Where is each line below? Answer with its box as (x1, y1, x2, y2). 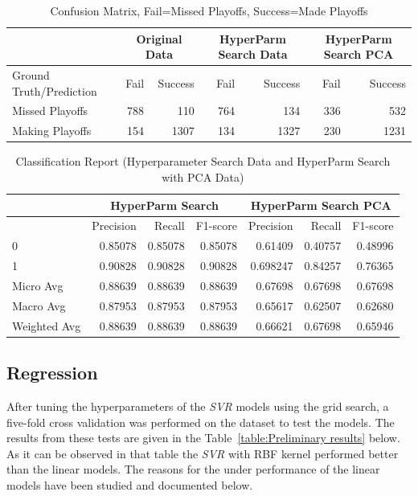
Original (136, 30, 182, 47)
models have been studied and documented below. (6, 476, 253, 493)
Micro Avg (12, 277, 64, 293)
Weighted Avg (12, 317, 81, 334)
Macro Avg (12, 297, 66, 314)
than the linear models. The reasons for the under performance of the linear (6, 461, 380, 478)
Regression (6, 360, 98, 385)
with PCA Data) (162, 169, 244, 185)
